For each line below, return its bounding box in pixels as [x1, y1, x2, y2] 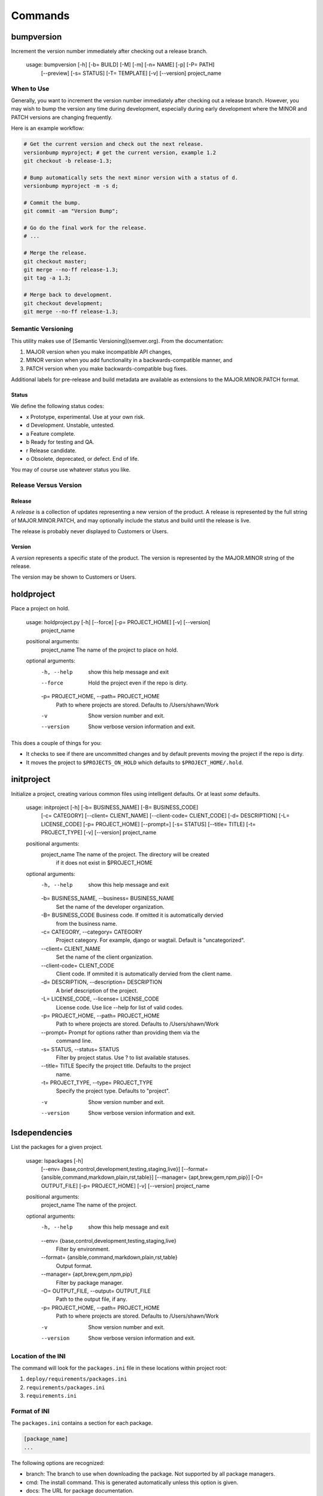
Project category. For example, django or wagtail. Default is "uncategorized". [56, 936, 245, 944]
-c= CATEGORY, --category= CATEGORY [41, 928, 143, 936]
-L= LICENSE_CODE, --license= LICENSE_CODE [41, 995, 160, 1002]
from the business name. [56, 920, 118, 927]
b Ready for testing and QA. [26, 439, 95, 446]
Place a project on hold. [11, 605, 70, 612]
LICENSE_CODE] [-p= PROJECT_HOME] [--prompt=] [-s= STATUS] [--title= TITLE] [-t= [41, 820, 256, 828]
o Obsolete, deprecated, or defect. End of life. [26, 455, 139, 462]
